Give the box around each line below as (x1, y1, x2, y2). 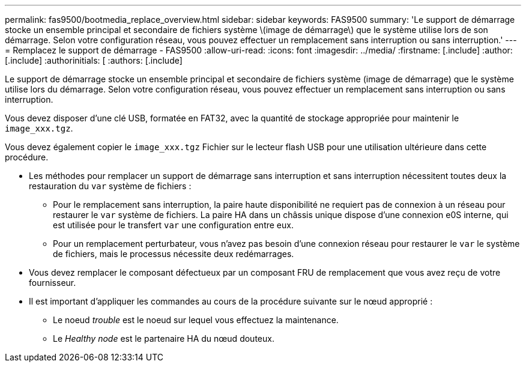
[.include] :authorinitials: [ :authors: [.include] (5, 55, 183, 65)
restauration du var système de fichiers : (29, 181, 192, 191)
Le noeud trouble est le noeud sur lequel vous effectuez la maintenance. (53, 315, 339, 325)
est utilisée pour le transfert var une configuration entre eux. (53, 220, 294, 230)
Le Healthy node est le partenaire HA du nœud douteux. (53, 333, 274, 344)
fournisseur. (29, 278, 76, 288)
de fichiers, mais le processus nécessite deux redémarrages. (53, 249, 294, 259)
